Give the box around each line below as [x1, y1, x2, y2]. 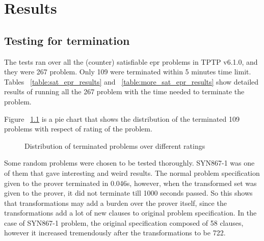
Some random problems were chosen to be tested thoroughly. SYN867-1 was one [4, 157, 255, 168]
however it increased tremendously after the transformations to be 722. [4, 227, 226, 238]
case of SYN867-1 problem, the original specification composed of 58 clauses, [4, 217, 244, 228]
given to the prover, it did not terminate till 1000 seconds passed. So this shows [4, 188, 253, 198]
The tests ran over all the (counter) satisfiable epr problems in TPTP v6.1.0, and [4, 56, 258, 67]
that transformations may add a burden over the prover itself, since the [4, 197, 227, 208]
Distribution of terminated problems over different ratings [24, 140, 205, 151]
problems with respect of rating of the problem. [4, 123, 152, 134]
